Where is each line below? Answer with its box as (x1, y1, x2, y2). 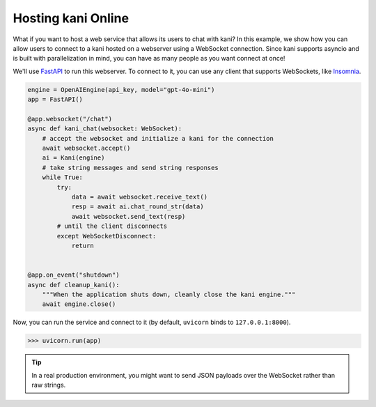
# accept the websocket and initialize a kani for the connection (42, 135, 274, 142)
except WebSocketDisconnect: (56, 232, 157, 240)
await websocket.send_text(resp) (71, 213, 186, 220)
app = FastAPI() (27, 95, 84, 104)
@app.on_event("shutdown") (27, 271, 120, 279)
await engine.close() (42, 300, 116, 308)
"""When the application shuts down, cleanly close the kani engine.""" (42, 290, 296, 298)
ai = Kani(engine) (42, 154, 105, 162)
